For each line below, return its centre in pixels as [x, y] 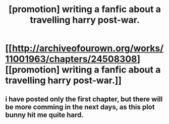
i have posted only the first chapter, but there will [84, 99]
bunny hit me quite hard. [45, 115]
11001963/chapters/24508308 [71, 59]
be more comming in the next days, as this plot [80, 107]
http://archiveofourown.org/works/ [88, 48]
